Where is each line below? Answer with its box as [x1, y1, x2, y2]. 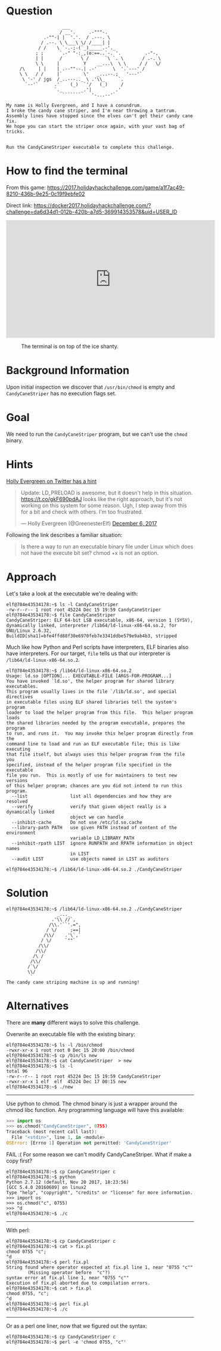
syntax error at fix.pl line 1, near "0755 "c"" [6, 1274, 129, 1280]
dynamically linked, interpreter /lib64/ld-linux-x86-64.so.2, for [6, 622, 178, 628]
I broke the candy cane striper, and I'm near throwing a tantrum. [6, 108, 178, 114]
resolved [6, 798, 28, 805]
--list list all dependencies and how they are [11, 793, 172, 799]
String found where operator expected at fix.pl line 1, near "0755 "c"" [6, 1264, 194, 1270]
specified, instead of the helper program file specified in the [6, 762, 172, 768]
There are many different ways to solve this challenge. [6, 1019, 140, 1026]
